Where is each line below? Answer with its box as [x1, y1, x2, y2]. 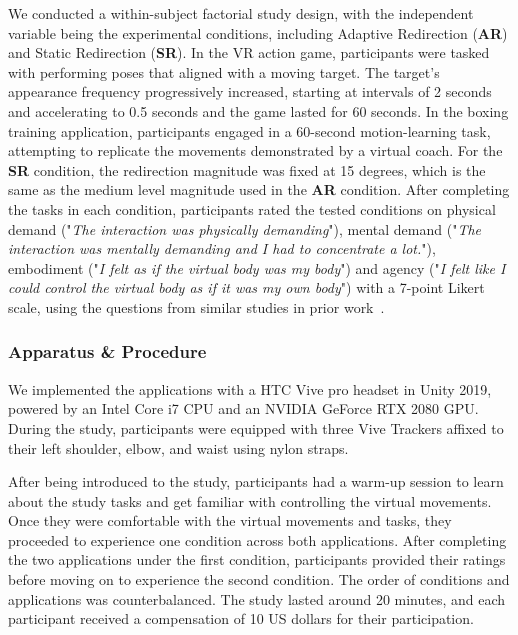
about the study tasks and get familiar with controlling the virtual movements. [8, 490, 492, 511]
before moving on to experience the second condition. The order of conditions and [8, 569, 510, 590]
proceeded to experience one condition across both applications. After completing [8, 529, 507, 550]
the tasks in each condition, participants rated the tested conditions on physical [8, 198, 496, 219]
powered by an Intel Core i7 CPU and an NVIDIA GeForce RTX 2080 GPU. [8, 398, 479, 419]
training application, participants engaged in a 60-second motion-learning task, [8, 120, 491, 141]
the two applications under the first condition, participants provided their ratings [8, 549, 506, 570]
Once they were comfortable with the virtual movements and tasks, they [8, 510, 452, 531]
